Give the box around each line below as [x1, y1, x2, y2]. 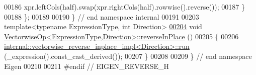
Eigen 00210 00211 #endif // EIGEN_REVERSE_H [4, 60, 169, 71]
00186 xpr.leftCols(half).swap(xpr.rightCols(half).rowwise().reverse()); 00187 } [4, 2, 245, 12]
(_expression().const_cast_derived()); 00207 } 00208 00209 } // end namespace [4, 50, 252, 61]
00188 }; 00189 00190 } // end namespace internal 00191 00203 [4, 11, 199, 22]
